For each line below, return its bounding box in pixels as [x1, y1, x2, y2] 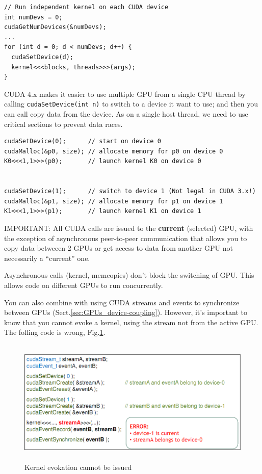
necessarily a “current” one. [4, 252, 90, 263]
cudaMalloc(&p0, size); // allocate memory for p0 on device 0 [4, 147, 223, 155]
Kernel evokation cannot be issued [24, 462, 132, 472]
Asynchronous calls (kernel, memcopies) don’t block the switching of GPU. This [4, 270, 254, 280]
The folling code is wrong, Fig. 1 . [4, 327, 106, 337]
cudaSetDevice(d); [11, 53, 74, 61]
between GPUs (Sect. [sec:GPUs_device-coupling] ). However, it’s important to [4, 307, 247, 318]
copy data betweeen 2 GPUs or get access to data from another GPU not [4, 243, 233, 253]
